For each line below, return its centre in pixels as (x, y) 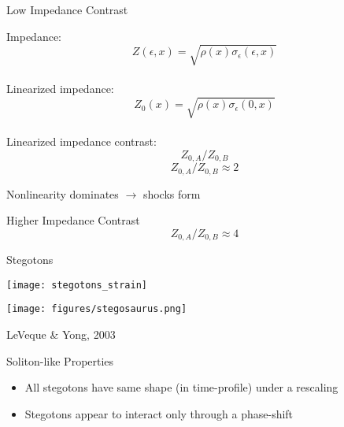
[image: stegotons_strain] (77, 285)
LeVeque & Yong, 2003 (61, 334)
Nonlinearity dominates (63, 193)
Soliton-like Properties (60, 360)
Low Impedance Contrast (67, 9)
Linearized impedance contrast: (81, 141)
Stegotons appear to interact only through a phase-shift (159, 413)
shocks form (172, 193)
